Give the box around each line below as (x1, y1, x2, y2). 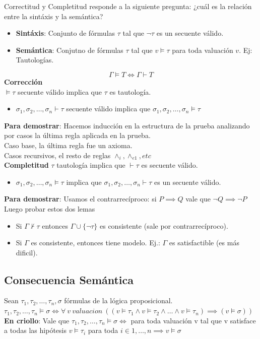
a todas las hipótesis (4, 325, 67, 335)
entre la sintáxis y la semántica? (4, 11, 103, 21)
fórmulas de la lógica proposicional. (64, 295, 173, 306)
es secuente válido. (141, 160, 198, 170)
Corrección (4, 76, 43, 87)
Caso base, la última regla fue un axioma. (4, 140, 133, 150)
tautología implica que (56, 160, 125, 170)
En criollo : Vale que (4, 315, 70, 325)
